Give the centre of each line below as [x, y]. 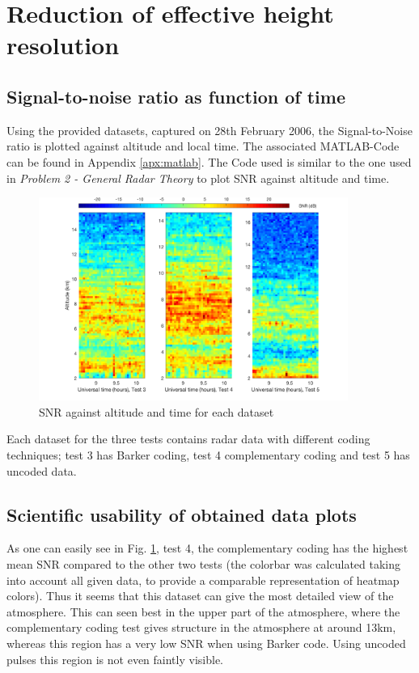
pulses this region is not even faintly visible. [115, 659]
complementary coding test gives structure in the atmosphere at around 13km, [201, 627]
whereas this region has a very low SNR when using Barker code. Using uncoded [206, 643]
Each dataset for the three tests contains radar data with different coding [188, 439]
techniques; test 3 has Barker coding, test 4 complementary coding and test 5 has [208, 455]
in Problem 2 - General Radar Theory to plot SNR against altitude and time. [198, 178]
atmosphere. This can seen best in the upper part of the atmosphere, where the [203, 611]
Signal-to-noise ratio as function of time [176, 96]
